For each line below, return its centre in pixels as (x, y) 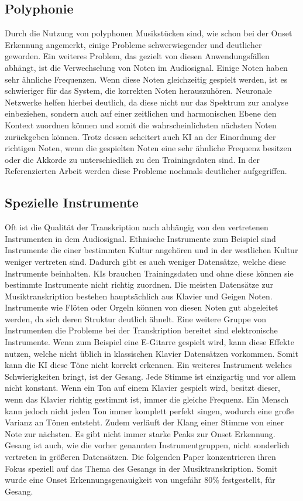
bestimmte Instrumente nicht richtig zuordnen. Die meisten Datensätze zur (139, 284)
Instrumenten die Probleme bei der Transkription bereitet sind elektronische (141, 330)
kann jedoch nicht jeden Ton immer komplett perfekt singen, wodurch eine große (149, 410)
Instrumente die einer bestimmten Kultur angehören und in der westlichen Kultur (151, 250)
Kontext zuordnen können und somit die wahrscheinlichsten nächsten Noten (141, 125)
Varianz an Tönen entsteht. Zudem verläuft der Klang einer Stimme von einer (144, 422)
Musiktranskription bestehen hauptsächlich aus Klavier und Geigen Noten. (139, 296)
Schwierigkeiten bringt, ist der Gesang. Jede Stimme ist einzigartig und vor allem (150, 376)
